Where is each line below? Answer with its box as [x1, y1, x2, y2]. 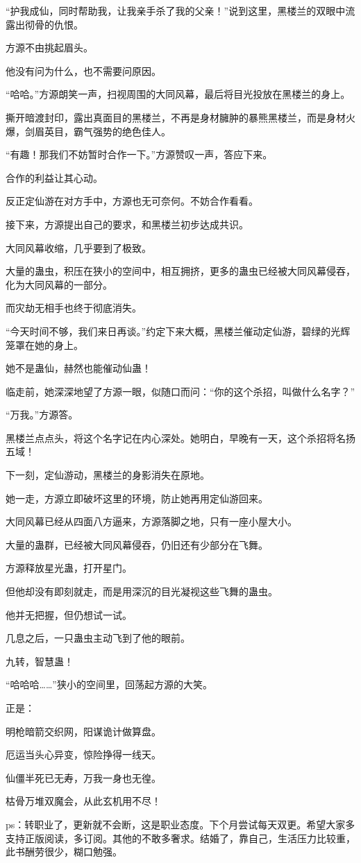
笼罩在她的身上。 [6, 337, 83, 352]
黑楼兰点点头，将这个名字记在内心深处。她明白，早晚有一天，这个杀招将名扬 [6, 430, 355, 445]
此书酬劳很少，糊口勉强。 [6, 844, 122, 859]
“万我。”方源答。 [6, 407, 78, 422]
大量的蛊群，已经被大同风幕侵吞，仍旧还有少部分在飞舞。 [6, 537, 268, 552]
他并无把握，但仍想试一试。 [6, 607, 132, 622]
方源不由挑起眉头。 [6, 40, 93, 55]
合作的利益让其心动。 [6, 170, 103, 185]
